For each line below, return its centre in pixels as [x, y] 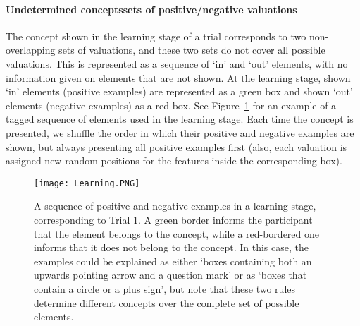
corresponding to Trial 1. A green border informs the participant [173, 219]
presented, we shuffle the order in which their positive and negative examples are [180, 132]
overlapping [31, 50]
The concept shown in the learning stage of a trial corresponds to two [156, 36]
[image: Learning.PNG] [87, 183]
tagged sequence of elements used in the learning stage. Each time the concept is [180, 119]
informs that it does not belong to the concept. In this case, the [171, 247]
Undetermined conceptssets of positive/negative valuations [151, 9]
